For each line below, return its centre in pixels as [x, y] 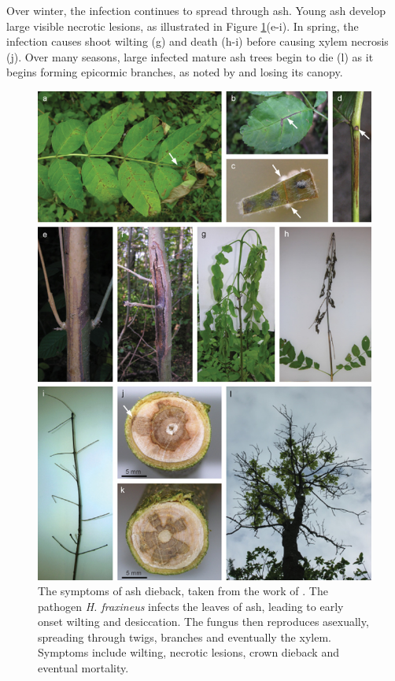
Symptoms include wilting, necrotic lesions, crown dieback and [188, 652]
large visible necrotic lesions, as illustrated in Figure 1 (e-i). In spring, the [183, 26]
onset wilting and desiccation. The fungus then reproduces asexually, [203, 622]
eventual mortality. [83, 668]
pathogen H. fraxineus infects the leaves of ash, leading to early [191, 606]
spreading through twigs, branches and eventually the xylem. [185, 637]
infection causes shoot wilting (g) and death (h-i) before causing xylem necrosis [197, 41]
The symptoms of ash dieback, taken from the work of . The [183, 591]
